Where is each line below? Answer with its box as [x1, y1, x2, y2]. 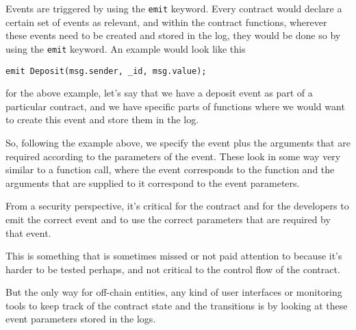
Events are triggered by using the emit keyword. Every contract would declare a [5, 1, 342, 15]
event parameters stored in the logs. [5, 312, 156, 326]
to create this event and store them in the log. [5, 112, 199, 127]
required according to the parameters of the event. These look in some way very [5, 149, 341, 163]
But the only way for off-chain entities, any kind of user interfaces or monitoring [5, 285, 342, 299]
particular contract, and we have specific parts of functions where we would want [5, 99, 345, 113]
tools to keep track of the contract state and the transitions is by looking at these [5, 298, 348, 312]
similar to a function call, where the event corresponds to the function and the [5, 162, 335, 177]
